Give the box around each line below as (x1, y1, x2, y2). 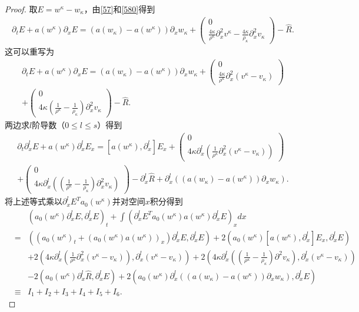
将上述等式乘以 (5, 195, 62, 207)
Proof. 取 (5, 3, 38, 15)
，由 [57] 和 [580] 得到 (84, 3, 155, 15)
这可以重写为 (5, 45, 54, 58)
